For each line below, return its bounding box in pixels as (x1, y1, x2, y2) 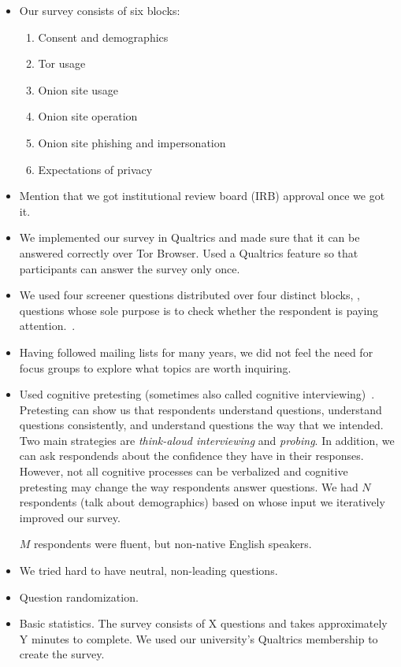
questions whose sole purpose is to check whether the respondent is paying (19, 302, 379, 318)
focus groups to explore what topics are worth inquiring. (19, 359, 291, 376)
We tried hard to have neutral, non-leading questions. (19, 562, 278, 579)
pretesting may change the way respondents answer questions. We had (19, 478, 358, 495)
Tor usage (38, 55, 86, 72)
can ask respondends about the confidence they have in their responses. (19, 447, 364, 464)
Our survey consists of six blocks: (19, 2, 180, 18)
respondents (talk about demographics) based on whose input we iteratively (19, 494, 385, 510)
